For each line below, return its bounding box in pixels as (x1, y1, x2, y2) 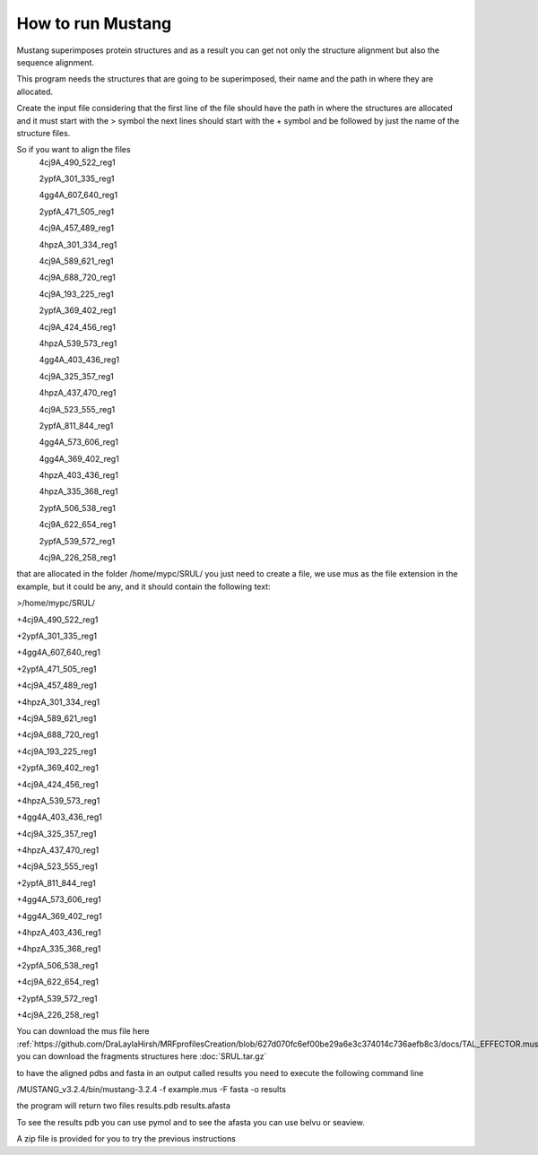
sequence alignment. (16, 56, 94, 67)
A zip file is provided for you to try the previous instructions (16, 1133, 237, 1144)
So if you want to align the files (16, 144, 131, 155)
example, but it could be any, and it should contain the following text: (16, 581, 271, 592)
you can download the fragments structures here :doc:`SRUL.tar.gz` (16, 1051, 267, 1062)
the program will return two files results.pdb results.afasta (16, 1100, 230, 1111)
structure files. (16, 127, 71, 138)
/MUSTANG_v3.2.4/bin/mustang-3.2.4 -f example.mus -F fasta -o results (16, 1083, 287, 1094)
